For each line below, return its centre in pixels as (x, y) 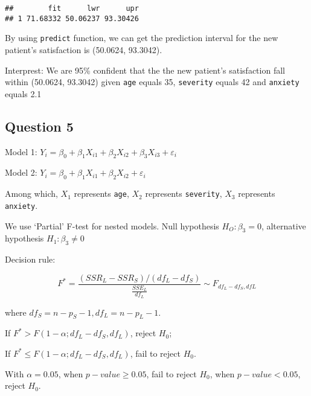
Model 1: (21, 151)
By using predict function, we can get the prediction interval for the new (142, 38)
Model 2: (21, 172)
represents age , (101, 193)
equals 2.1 (23, 93)
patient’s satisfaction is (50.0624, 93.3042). (84, 49)
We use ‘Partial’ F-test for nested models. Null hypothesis (112, 225)
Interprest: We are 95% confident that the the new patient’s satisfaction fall (145, 70)
